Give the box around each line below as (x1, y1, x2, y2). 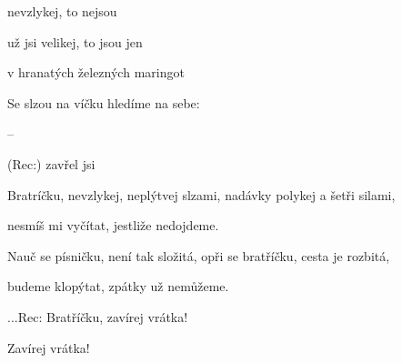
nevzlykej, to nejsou (7, 2, 117, 20)
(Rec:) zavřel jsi (7, 154, 95, 173)
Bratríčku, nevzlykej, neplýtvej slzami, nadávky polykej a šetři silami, (7, 185, 396, 204)
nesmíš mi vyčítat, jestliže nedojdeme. (7, 216, 219, 235)
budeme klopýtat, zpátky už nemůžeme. (7, 277, 229, 296)
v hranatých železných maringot (7, 63, 185, 82)
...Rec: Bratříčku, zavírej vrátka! (7, 307, 188, 326)
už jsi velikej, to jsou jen (7, 32, 143, 51)
